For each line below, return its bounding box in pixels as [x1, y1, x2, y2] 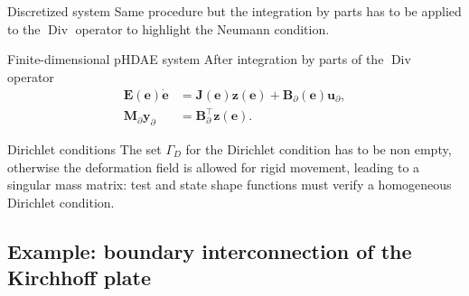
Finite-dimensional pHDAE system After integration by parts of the [7, 50, 384, 69]
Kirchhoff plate [7, 264, 151, 291]
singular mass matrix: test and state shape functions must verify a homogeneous [7, 175, 452, 194]
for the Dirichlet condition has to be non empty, [185, 139, 452, 158]
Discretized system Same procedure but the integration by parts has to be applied [7, 2, 462, 20]
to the [7, 19, 41, 38]
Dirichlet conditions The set [7, 139, 162, 158]
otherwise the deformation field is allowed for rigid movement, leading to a [7, 157, 420, 176]
